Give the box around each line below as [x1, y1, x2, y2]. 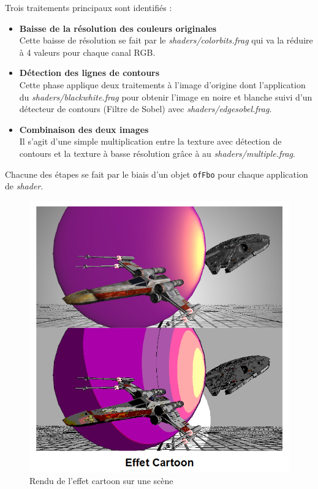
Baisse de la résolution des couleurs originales [19, 21, 217, 34]
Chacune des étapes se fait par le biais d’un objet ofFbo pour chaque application [5, 167, 308, 180]
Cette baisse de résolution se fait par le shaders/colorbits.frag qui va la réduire [19, 34, 313, 47]
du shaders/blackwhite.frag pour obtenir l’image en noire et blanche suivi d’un [19, 90, 312, 103]
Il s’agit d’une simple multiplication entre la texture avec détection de [19, 135, 282, 148]
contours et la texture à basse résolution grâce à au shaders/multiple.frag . [19, 146, 295, 159]
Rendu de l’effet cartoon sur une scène [29, 474, 173, 487]
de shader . [5, 180, 44, 192]
